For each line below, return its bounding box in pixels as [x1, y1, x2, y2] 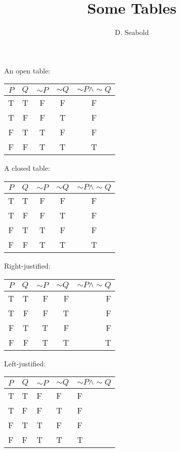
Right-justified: [4, 260, 51, 271]
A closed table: [4, 163, 50, 173]
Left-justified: [4, 358, 46, 368]
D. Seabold [115, 27, 149, 37]
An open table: [4, 65, 51, 76]
